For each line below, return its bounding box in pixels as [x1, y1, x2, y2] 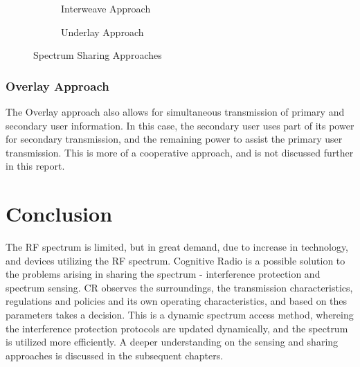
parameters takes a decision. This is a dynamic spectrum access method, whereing [6, 307, 354, 322]
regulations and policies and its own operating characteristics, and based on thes [6, 294, 348, 308]
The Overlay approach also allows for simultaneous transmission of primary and [6, 105, 345, 118]
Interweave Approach [61, 1, 151, 15]
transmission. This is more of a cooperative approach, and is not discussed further [6, 145, 354, 159]
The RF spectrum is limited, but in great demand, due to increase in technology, [6, 240, 349, 254]
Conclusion [6, 199, 113, 228]
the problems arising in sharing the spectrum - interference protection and [6, 267, 321, 281]
